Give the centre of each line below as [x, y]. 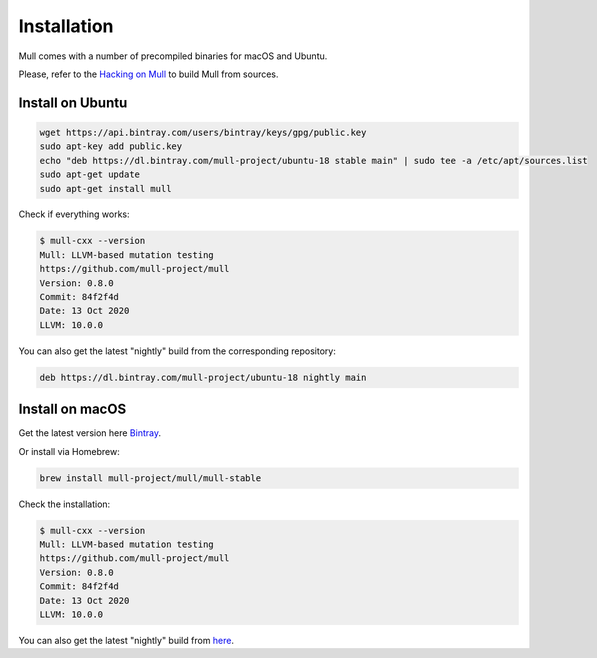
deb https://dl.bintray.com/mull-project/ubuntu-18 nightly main [203, 377]
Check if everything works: [74, 214]
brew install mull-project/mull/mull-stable [150, 478]
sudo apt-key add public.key [111, 146]
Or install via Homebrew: [69, 451]
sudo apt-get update [89, 174]
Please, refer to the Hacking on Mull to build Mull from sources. [148, 74]
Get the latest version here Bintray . [90, 433]
